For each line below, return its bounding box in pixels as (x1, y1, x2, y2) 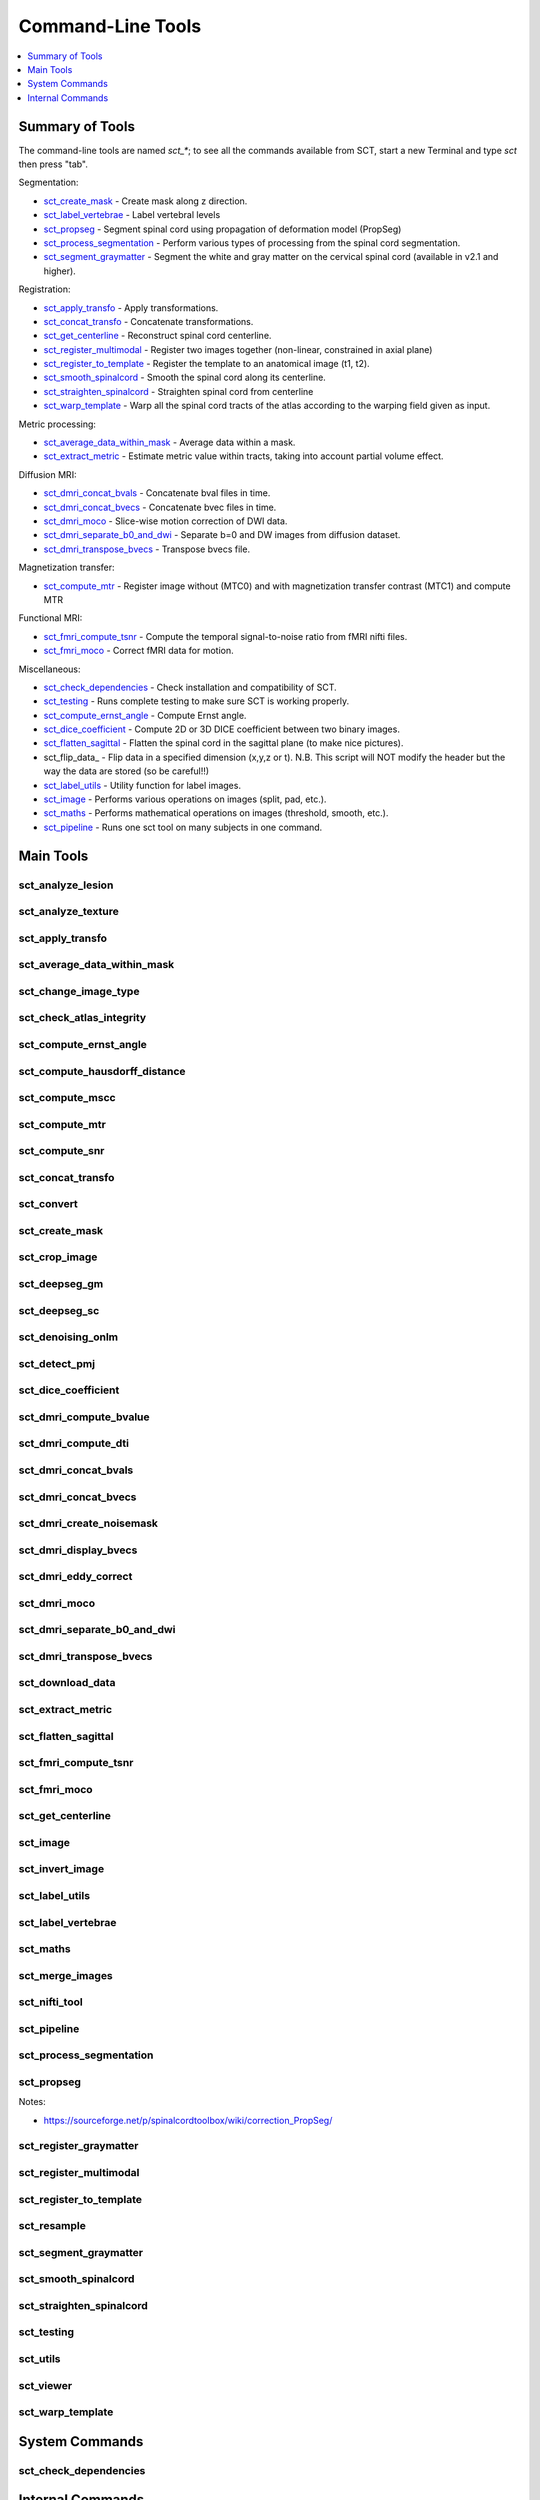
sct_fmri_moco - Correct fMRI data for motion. (43, 645, 234, 657)
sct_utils (18, 2351, 61, 2365)
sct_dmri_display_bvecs (18, 1543, 138, 1557)
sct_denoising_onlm (18, 1330, 119, 1344)
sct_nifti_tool (18, 1995, 84, 2009)
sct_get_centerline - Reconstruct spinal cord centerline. (43, 330, 272, 342)
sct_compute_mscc (18, 1091, 116, 1105)
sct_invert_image (18, 1862, 105, 1876)
